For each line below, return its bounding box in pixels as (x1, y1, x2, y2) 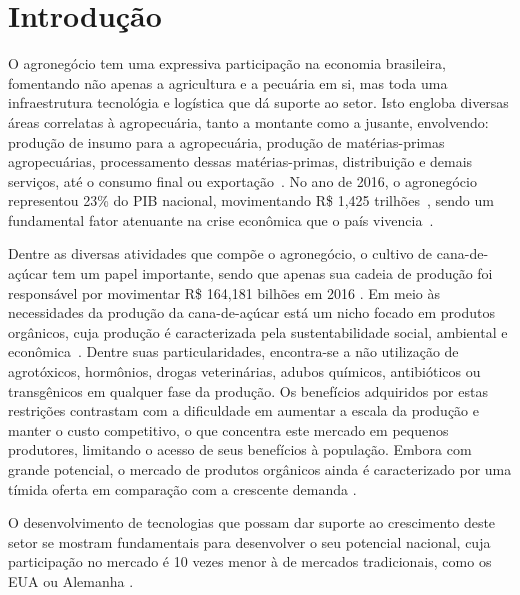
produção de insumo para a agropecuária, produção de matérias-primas (8, 131, 445, 152)
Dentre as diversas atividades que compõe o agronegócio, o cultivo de (8, 243, 433, 264)
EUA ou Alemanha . (8, 570, 134, 591)
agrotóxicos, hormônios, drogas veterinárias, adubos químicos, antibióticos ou (8, 361, 481, 382)
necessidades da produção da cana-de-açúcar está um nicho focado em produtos (8, 302, 495, 323)
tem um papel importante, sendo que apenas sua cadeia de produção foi (52, 263, 493, 284)
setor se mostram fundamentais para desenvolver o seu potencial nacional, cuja (8, 531, 491, 552)
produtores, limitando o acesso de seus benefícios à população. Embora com (8, 439, 472, 460)
